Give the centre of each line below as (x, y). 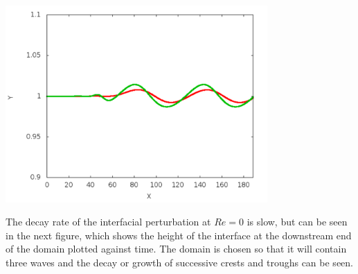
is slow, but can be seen (297, 222)
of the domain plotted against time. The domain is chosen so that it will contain (176, 249)
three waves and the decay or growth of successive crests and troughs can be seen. (179, 262)
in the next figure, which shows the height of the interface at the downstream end (179, 235)
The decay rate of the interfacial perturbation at (108, 222)
